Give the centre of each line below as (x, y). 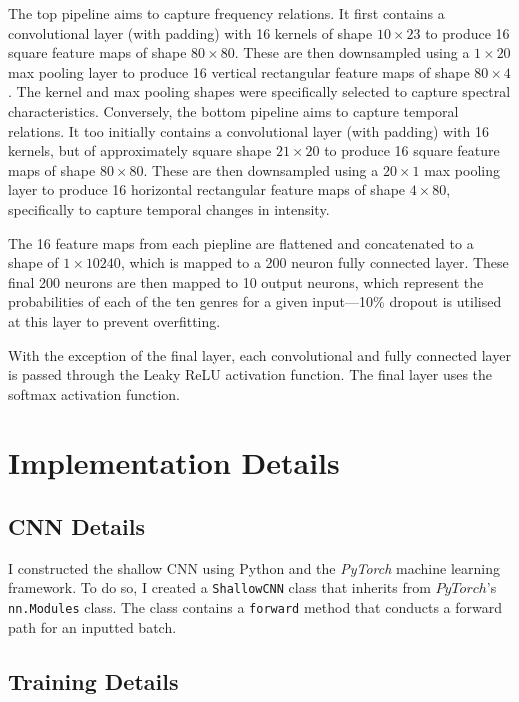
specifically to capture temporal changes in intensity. (169, 208)
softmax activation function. (94, 393)
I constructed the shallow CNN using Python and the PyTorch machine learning (254, 567)
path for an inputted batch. (92, 626)
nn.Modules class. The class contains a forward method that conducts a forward (255, 607)
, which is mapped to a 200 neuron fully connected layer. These (314, 262)
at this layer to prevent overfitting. (114, 320)
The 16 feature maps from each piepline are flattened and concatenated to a (241, 242)
